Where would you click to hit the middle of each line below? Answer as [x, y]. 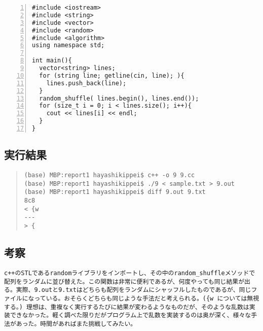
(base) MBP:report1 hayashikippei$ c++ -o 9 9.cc [109, 175]
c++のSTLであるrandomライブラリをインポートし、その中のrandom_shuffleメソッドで [130, 273]
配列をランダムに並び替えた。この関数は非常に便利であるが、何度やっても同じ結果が [124, 282]
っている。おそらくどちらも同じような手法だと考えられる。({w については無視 [147, 298]
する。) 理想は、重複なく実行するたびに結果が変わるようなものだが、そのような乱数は [127, 307]
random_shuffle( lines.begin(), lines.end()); [119, 98]
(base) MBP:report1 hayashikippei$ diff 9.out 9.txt [115, 192]
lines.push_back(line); [86, 83]
